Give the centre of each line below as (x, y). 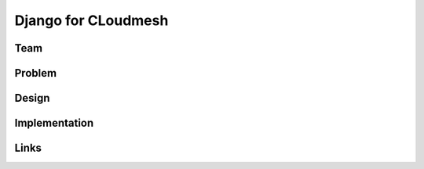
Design (32, 98)
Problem (36, 73)
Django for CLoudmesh (91, 20)
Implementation (54, 123)
